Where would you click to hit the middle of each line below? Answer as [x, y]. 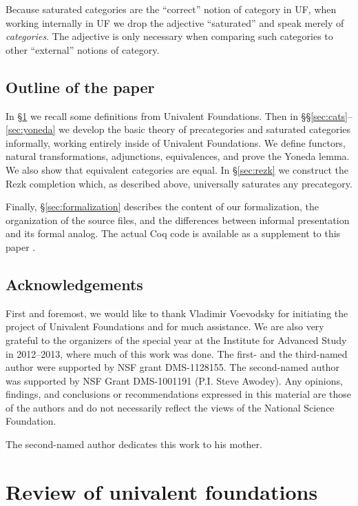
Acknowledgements [74, 284]
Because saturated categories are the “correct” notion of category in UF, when [171, 9]
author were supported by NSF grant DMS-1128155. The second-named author [172, 367]
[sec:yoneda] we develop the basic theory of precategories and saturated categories [178, 129]
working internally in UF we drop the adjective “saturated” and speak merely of [175, 22]
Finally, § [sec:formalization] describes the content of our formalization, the [162, 206]
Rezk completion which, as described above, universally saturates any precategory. [179, 183]
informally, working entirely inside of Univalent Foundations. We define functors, [176, 142]
